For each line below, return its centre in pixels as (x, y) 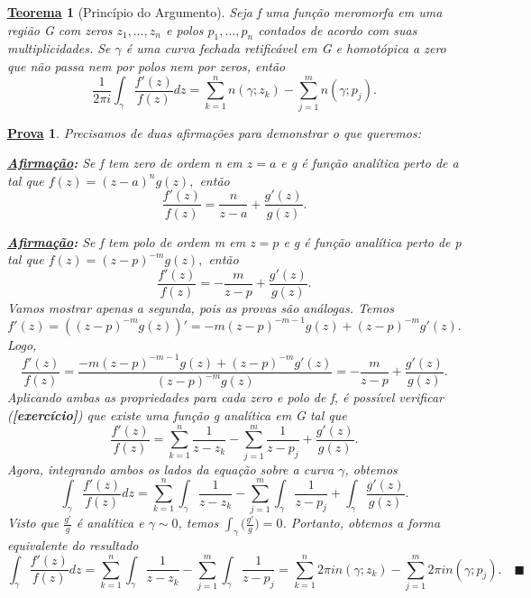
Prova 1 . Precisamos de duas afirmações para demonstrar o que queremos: (214, 132)
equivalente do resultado (73, 545)
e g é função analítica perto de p (372, 241)
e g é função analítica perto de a (370, 163)
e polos (185, 29)
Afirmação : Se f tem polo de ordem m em (127, 241)
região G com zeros (60, 29)
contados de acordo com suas (338, 29)
